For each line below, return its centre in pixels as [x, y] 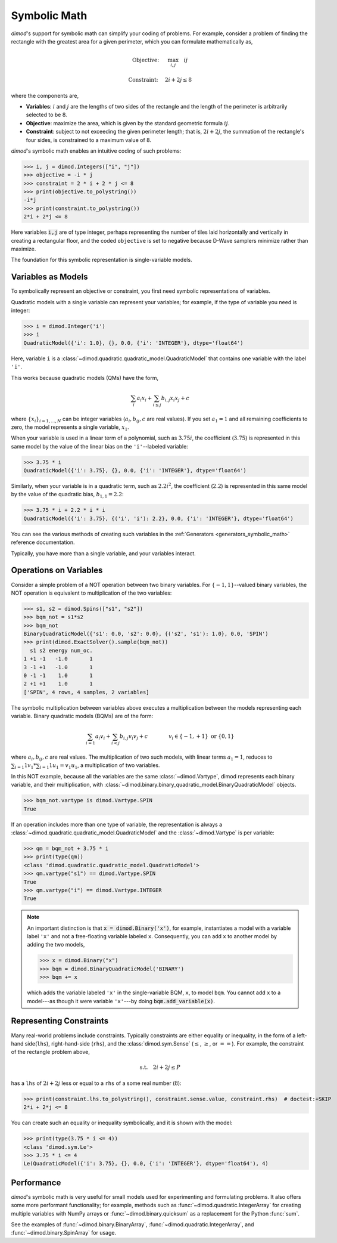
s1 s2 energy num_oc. [62, 650]
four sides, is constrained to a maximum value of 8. [89, 140]
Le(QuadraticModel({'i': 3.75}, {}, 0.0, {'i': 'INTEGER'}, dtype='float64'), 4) [146, 1164]
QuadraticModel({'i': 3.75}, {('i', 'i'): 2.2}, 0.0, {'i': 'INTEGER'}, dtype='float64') [159, 518]
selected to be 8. [47, 115]
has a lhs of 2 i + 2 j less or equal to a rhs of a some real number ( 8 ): [96, 1083]
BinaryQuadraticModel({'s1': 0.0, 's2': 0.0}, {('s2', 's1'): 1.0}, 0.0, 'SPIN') [146, 634]
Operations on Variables [57, 571]
